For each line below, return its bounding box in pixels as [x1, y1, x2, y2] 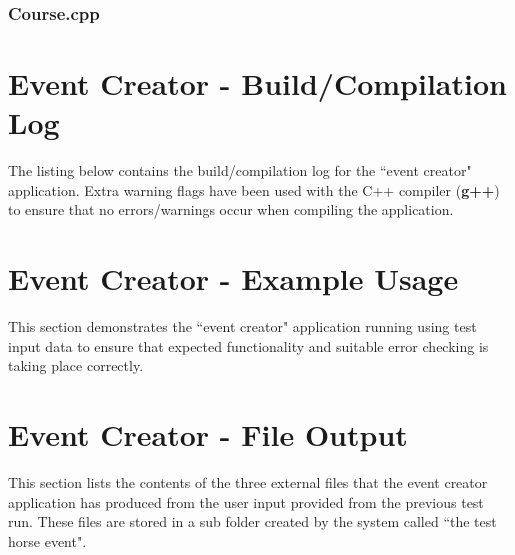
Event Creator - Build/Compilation [8, 63, 507, 104]
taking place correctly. [8, 355, 144, 376]
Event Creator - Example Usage [8, 258, 459, 299]
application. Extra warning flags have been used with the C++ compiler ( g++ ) [8, 179, 500, 200]
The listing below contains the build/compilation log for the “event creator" [8, 160, 472, 181]
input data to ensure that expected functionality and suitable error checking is [8, 335, 489, 356]
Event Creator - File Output [8, 414, 408, 455]
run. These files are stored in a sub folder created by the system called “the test [8, 511, 497, 532]
